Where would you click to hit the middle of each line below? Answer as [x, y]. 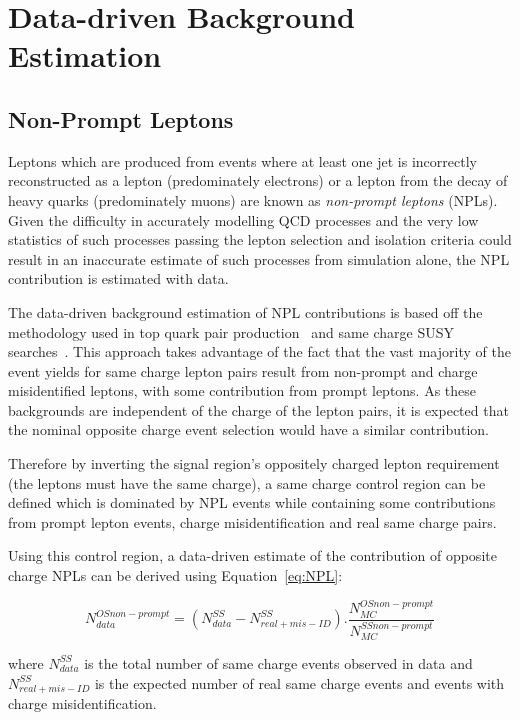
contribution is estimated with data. [118, 278]
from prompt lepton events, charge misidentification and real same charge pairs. [252, 521]
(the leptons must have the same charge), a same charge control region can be [247, 482]
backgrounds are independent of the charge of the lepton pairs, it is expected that [258, 409]
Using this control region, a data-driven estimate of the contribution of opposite [252, 555]
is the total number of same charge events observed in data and [278, 662]
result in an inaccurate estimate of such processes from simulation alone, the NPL [259, 258]
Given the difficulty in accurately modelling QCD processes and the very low [243, 219]
